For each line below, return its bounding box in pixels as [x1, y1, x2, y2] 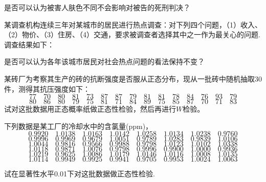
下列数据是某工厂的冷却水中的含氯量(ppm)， [4, 120, 153, 131]
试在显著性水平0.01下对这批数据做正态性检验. [4, 168, 155, 179]
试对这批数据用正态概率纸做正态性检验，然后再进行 [4, 103, 176, 114]
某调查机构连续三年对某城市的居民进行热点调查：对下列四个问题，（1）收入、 [4, 19, 262, 30]
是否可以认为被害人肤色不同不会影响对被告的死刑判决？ [4, 2, 190, 12]
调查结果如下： [4, 39, 54, 49]
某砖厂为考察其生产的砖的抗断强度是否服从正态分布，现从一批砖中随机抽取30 [4, 73, 262, 84]
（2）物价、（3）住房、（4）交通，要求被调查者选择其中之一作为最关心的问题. [4, 29, 260, 40]
